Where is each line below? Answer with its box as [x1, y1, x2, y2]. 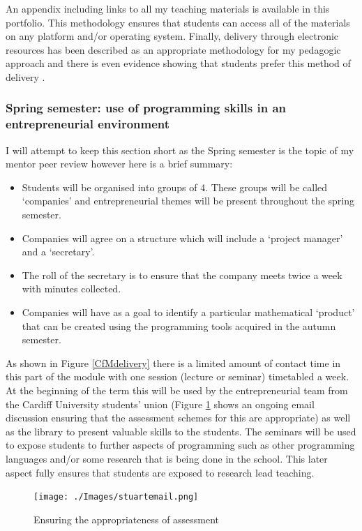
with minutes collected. [22, 281, 121, 296]
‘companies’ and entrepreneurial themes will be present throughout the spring [22, 193, 354, 208]
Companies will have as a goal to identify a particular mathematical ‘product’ [22, 305, 355, 320]
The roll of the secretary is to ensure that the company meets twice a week [22, 267, 342, 282]
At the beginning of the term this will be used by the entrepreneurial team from [6, 383, 348, 398]
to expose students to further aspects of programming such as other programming [6, 437, 355, 452]
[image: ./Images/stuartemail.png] [33, 492, 199, 502]
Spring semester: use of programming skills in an [6, 99, 286, 117]
